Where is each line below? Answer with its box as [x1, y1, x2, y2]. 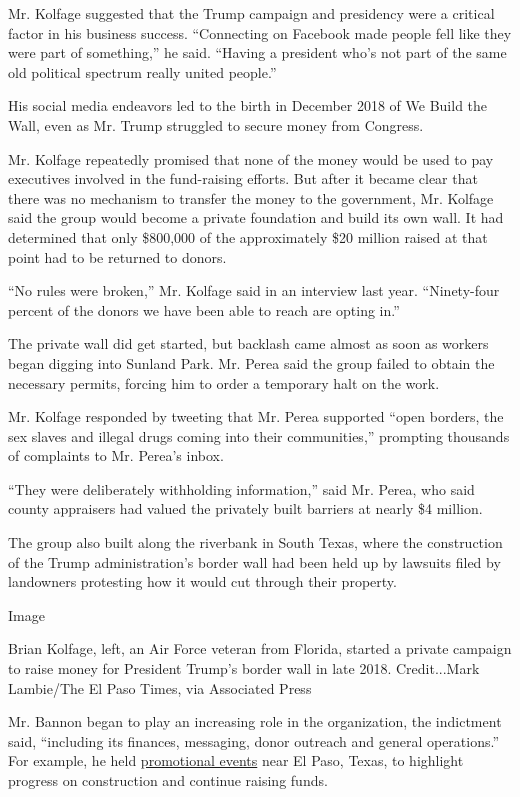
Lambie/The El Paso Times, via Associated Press [8, 677, 312, 698]
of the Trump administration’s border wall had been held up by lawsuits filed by [8, 551, 501, 572]
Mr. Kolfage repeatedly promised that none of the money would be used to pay [8, 148, 494, 169]
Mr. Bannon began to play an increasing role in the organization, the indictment [8, 711, 502, 732]
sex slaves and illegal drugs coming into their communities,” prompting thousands [8, 425, 510, 446]
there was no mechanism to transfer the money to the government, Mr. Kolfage [8, 187, 494, 208]
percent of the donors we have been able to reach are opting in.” [8, 299, 400, 320]
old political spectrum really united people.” [8, 61, 277, 82]
